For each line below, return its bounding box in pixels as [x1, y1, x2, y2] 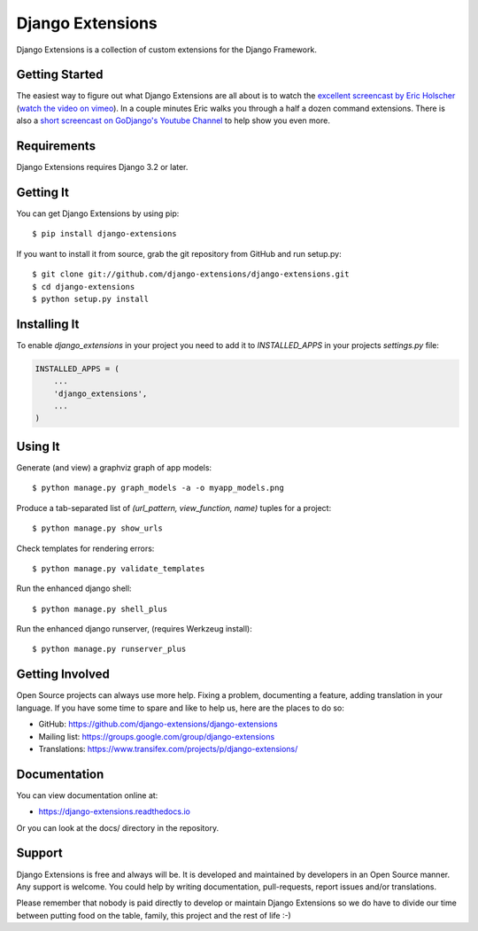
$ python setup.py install [32, 294, 150, 304]
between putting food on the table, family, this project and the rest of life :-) [16, 910, 291, 920]
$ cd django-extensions [32, 282, 135, 291]
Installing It [16, 316, 80, 331]
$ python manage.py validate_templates [32, 563, 205, 573]
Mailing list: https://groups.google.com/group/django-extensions [38, 731, 275, 741]
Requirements [16, 138, 96, 154]
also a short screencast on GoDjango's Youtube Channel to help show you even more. [16, 115, 331, 126]
